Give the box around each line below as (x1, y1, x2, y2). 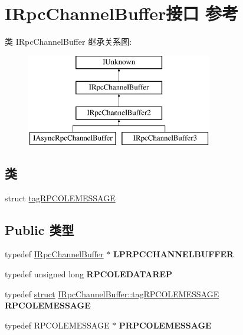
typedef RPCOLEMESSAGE (5, 319, 110, 331)
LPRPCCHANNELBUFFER (113, 248, 234, 260)
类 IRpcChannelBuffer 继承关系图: (5, 35, 132, 48)
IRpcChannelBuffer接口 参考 (5, 1, 239, 25)
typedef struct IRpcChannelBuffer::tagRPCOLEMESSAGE (5, 287, 219, 300)
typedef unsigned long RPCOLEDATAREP (5, 268, 173, 280)
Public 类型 (5, 220, 74, 238)
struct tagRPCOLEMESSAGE (5, 191, 116, 204)
